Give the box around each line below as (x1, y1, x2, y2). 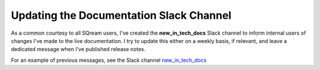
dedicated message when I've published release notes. (11, 46, 146, 53)
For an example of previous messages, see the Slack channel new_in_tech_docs (11, 56, 207, 64)
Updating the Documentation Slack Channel (11, 9, 232, 22)
